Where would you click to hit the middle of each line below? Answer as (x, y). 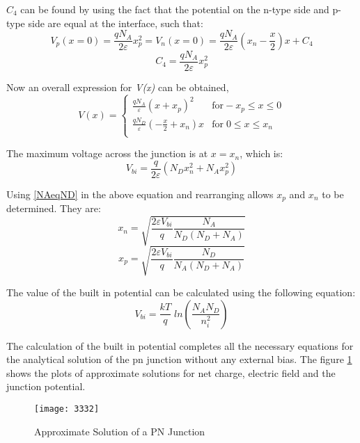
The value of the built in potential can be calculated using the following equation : (181, 292)
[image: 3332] (67, 409)
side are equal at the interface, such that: (116, 23)
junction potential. (46, 386)
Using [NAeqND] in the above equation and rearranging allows (140, 194)
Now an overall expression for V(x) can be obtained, (118, 87)
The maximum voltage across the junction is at (107, 153)
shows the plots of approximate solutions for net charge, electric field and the (171, 372)
